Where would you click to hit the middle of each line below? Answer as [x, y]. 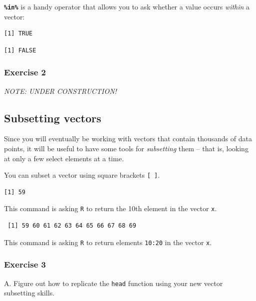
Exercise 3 [25, 264]
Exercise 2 [25, 72]
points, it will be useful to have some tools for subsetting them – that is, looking [126, 149]
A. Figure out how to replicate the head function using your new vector [114, 283]
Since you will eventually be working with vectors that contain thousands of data [128, 139]
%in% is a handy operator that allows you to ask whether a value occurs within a [127, 6]
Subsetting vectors [53, 118]
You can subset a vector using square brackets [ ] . [82, 175]
